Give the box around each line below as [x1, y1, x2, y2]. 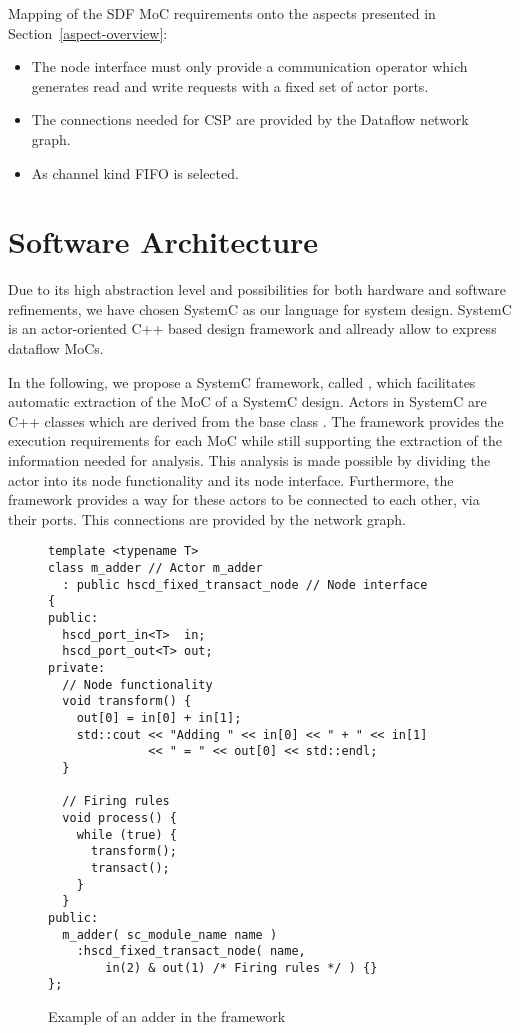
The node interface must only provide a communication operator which [31, 56, 468, 77]
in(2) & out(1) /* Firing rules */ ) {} [105, 960, 378, 975]
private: [48, 661, 106, 675]
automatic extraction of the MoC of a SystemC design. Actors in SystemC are [8, 391, 487, 412]
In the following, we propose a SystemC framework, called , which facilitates [8, 371, 476, 392]
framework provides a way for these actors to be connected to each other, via [8, 489, 480, 510]
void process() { [62, 810, 177, 825]
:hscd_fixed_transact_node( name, [76, 944, 306, 959]
